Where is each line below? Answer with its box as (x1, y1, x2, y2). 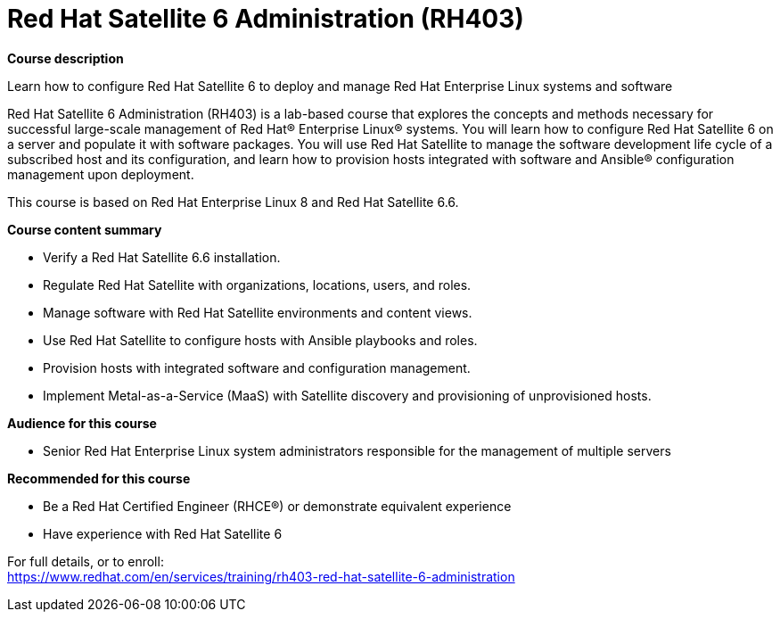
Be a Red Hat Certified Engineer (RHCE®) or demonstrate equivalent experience (43, 498, 512, 514)
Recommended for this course (7, 470, 191, 486)
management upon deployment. (7, 166, 194, 182)
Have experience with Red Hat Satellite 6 (43, 525, 283, 541)
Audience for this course (7, 415, 157, 431)
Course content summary (7, 221, 162, 237)
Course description (7, 50, 124, 66)
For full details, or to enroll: (7, 553, 164, 569)
